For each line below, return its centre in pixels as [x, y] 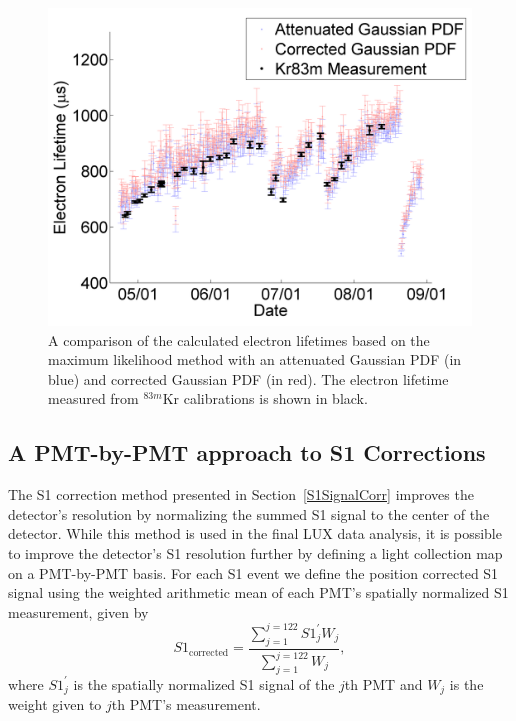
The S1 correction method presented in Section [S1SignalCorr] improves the [241, 494]
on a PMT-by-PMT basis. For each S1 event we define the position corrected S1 [253, 572]
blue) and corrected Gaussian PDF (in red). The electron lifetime [248, 378]
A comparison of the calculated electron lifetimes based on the [239, 339]
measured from [93, 398]
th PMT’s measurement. [186, 704]
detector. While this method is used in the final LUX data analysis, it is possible [255, 533]
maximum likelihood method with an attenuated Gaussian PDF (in [255, 359]
